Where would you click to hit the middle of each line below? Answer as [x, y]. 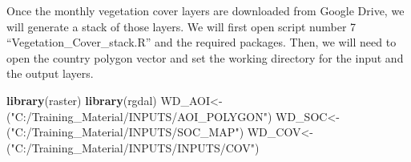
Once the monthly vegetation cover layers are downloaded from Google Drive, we [205, 10]
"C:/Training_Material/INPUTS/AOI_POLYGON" [139, 116]
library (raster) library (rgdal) [82, 100]
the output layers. [50, 73]
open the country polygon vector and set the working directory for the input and [205, 57]
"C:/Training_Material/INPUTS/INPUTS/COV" [133, 147]
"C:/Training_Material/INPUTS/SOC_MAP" [125, 132]
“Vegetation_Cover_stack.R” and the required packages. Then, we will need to [201, 42]
